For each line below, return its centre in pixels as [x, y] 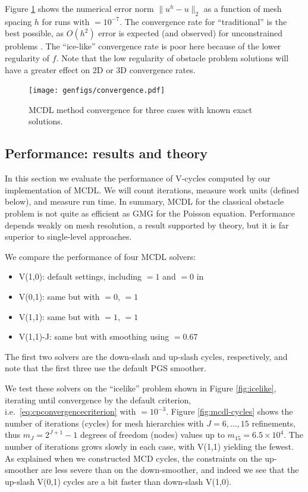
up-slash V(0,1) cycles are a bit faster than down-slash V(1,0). [118, 481]
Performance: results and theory [106, 153]
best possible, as [34, 33]
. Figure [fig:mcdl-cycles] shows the [230, 411]
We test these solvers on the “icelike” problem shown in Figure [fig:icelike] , [141, 388]
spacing [18, 21]
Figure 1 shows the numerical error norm [79, 8]
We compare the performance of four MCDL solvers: [100, 256]
